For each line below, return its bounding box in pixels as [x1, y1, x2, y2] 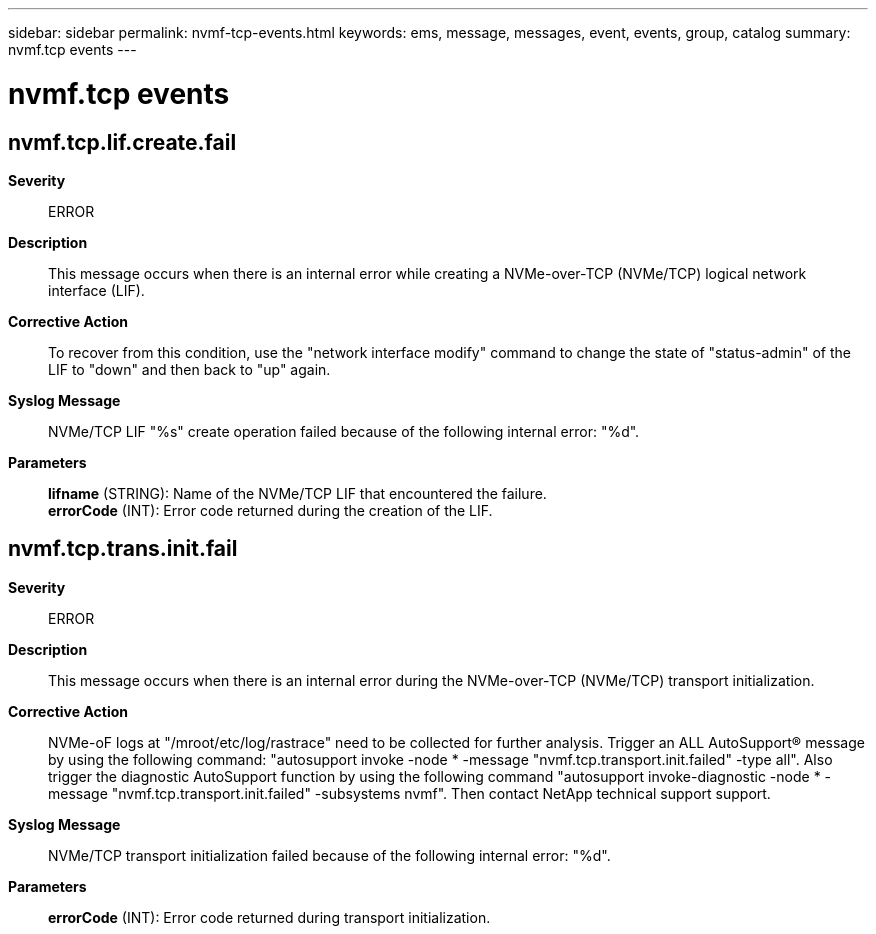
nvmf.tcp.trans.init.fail [8, 536, 238, 562]
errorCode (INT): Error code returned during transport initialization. [48, 908, 491, 926]
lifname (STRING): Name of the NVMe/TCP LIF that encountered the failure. [48, 484, 547, 502]
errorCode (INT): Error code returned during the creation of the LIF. [48, 501, 493, 519]
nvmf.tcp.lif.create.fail [8, 129, 237, 155]
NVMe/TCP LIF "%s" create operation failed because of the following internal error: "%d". [48, 422, 640, 440]
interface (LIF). [48, 281, 145, 299]
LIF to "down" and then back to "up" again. [48, 360, 331, 378]
